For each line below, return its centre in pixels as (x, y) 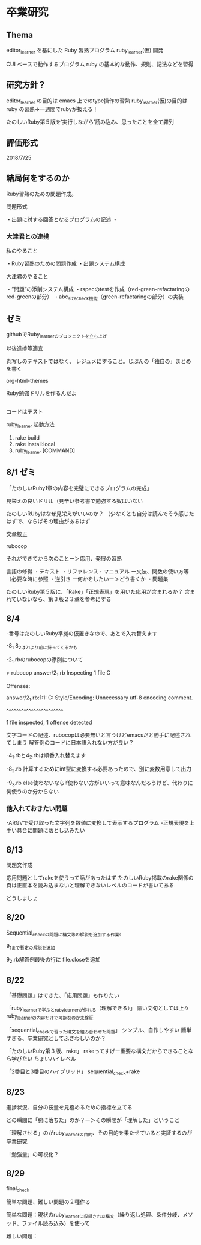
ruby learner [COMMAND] (45, 451)
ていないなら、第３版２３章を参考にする (61, 599)
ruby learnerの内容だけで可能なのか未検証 (50, 1016)
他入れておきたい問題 (37, 808)
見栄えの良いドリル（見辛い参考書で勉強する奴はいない (74, 500)
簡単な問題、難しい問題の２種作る (48, 1202)
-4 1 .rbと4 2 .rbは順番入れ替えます (46, 756)
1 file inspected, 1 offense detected (49, 722)
